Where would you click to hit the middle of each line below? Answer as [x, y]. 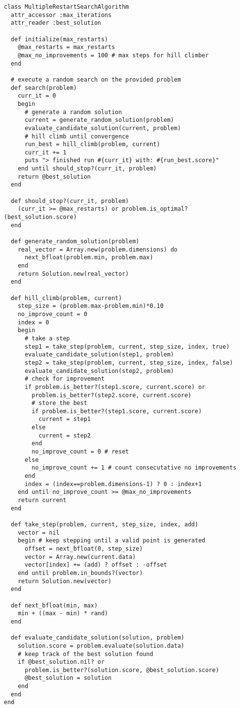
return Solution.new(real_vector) [73, 274]
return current [42, 500]
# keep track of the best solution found [85, 654]
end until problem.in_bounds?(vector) [80, 573]
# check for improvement [64, 379]
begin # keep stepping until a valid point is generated [112, 541]
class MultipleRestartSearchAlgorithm [66, 7]
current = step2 [64, 435]
